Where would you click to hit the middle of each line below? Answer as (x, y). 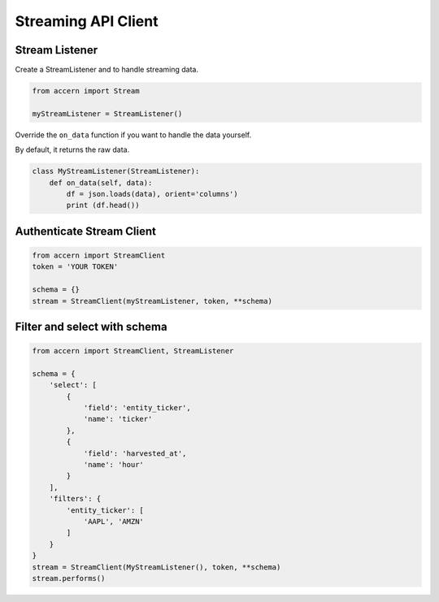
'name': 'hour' (113, 465)
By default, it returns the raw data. (72, 149)
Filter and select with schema (91, 326)
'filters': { (75, 499)
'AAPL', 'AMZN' (113, 521)
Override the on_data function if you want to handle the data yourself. (133, 135)
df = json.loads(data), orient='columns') (152, 194)
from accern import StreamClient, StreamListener (133, 351)
